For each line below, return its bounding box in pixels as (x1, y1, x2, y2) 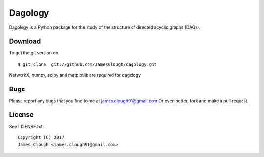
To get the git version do (9, 50, 59, 56)
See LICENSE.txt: (9, 124, 44, 130)
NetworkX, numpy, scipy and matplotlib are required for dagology (9, 72, 141, 78)
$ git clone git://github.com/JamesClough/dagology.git (18, 61, 157, 67)
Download (9, 37, 41, 45)
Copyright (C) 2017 (18, 135, 65, 140)
